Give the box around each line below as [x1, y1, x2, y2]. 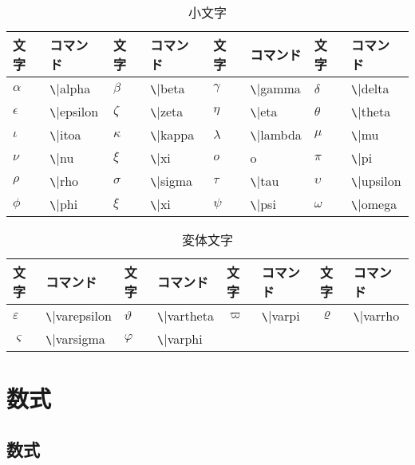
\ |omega [351, 195, 397, 213]
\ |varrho [353, 306, 400, 325]
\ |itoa [49, 125, 81, 144]
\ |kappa [150, 125, 195, 144]
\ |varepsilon [45, 306, 112, 325]
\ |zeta [150, 102, 184, 120]
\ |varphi [157, 329, 203, 348]
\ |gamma [250, 79, 301, 97]
